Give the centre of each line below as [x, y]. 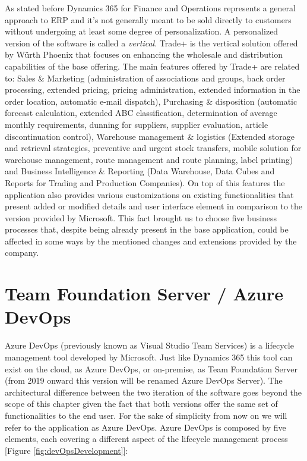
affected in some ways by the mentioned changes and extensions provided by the [151, 241]
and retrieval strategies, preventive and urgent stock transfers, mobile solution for [153, 148]
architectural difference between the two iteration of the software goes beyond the [153, 392]
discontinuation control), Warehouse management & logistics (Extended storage [150, 136]
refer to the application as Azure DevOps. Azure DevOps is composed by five [145, 427]
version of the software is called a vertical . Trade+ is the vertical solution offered [151, 43]
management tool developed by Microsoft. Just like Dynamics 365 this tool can [149, 357]
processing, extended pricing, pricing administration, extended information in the [153, 90]
